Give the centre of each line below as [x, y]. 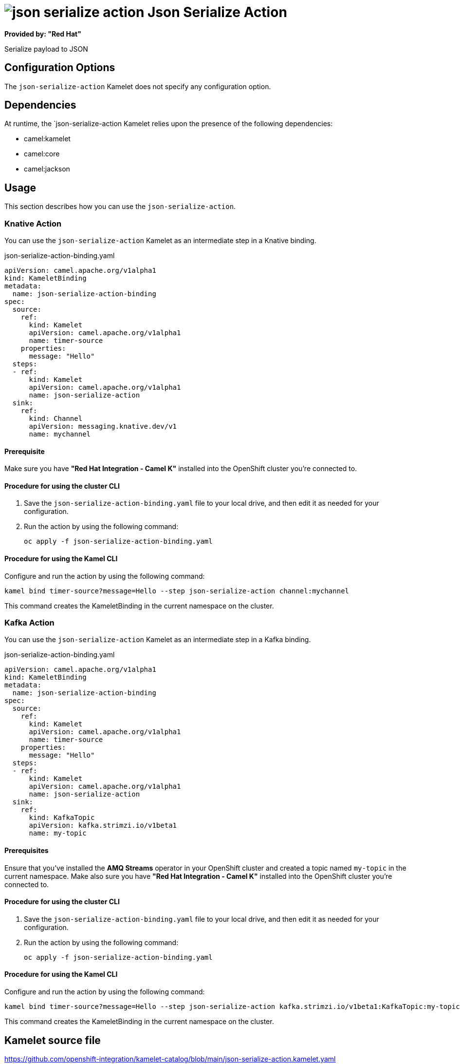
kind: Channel [56, 419]
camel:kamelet [47, 139]
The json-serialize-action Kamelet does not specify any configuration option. [138, 86]
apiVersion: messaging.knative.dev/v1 [103, 427]
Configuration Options [60, 68]
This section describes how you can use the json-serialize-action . [120, 207]
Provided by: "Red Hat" [43, 34]
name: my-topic [58, 833]
